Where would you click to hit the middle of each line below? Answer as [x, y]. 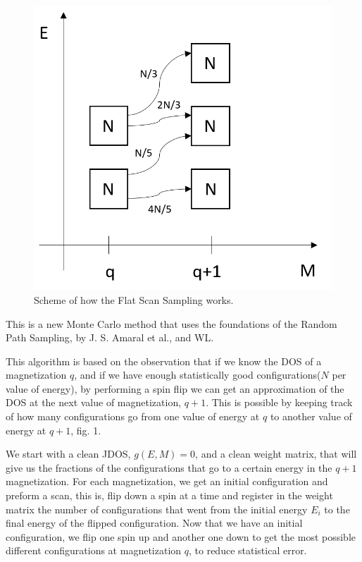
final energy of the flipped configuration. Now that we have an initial [154, 523]
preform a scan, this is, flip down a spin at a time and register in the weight [169, 495]
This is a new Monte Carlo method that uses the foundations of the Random [171, 323]
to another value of [311, 416]
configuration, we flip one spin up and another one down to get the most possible [181, 536]
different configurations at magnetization [94, 550]
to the [337, 509]
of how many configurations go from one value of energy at [133, 416]
